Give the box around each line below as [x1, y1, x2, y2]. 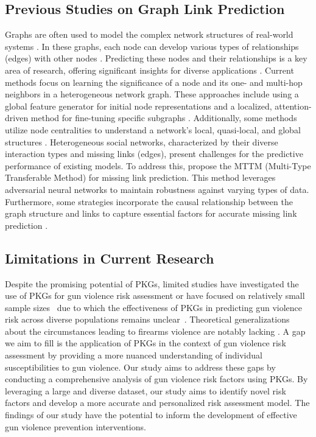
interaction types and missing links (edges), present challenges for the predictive [5, 147, 303, 160]
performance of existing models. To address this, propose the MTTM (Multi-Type [5, 159, 311, 172]
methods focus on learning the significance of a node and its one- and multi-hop [5, 75, 303, 88]
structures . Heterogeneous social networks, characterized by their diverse [5, 135, 278, 148]
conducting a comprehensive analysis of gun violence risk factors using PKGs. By [5, 372, 308, 385]
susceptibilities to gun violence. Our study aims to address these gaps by [5, 360, 276, 373]
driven [5, 111, 29, 124]
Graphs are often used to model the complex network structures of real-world [5, 28, 293, 41]
